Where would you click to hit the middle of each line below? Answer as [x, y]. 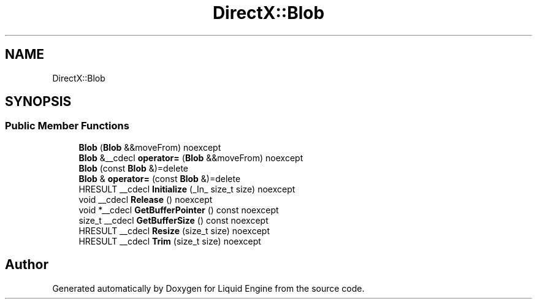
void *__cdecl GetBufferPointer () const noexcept [179, 210]
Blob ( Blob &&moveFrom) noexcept [150, 147]
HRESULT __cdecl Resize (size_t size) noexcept [174, 230]
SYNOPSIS [38, 102]
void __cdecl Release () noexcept [146, 199]
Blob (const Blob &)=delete [134, 168]
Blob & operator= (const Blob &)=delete [160, 178]
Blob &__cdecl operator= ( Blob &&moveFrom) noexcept [191, 158]
